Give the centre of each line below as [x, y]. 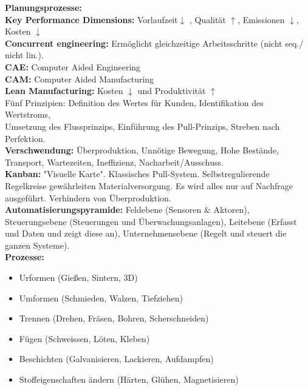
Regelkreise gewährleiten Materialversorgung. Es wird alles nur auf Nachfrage [149, 185]
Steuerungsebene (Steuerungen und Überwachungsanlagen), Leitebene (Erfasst [151, 221]
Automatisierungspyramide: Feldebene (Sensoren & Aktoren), [127, 210]
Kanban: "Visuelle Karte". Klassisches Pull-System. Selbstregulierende [137, 174]
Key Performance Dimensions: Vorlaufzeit [91, 19]
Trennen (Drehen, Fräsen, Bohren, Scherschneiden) [114, 318]
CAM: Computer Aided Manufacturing [80, 79]
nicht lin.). [24, 55]
